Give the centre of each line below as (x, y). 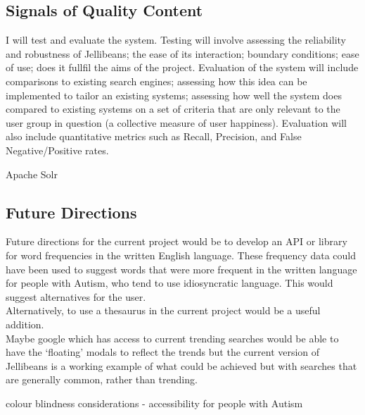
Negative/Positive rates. (57, 150)
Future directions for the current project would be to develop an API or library (177, 241)
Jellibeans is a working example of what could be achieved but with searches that (181, 365)
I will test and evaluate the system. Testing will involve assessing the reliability (176, 40)
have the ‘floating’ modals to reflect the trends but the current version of (163, 352)
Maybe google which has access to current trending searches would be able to (172, 338)
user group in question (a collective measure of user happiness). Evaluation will (176, 122)
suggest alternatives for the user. (76, 296)
